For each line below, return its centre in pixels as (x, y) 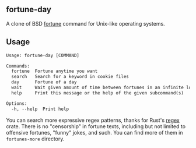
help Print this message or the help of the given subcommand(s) (97, 93)
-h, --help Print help (40, 109)
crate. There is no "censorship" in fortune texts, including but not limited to (96, 126)
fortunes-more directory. (35, 139)
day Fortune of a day (44, 82)
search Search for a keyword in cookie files (70, 77)
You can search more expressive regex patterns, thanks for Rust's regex (93, 120)
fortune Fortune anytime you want (55, 71)
